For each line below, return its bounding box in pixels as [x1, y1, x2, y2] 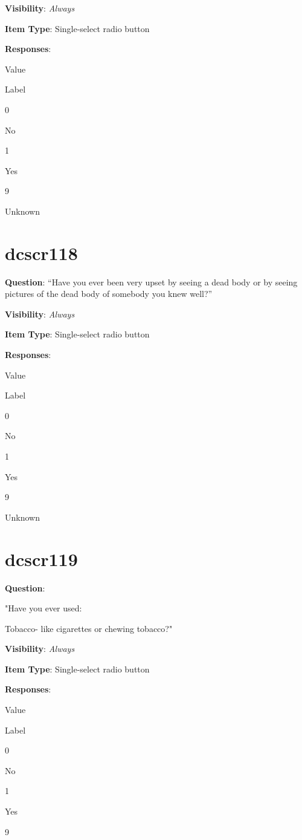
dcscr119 [5, 546, 78, 571]
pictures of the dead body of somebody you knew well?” [5, 287, 213, 300]
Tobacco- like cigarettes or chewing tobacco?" [5, 622, 173, 634]
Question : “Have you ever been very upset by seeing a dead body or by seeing [5, 275, 298, 288]
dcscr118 [5, 240, 78, 265]
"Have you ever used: [5, 602, 82, 614]
